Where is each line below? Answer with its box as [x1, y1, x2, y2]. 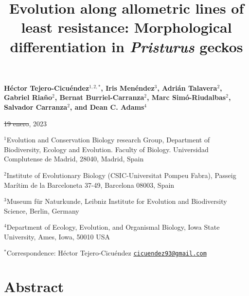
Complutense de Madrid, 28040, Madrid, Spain [4, 154, 144, 164]
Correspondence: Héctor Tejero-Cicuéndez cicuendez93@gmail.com [6, 248, 207, 258]
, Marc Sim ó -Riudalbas [147, 92, 226, 102]
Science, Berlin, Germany [4, 205, 79, 216]
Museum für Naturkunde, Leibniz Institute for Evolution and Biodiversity [6, 196, 227, 206]
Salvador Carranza [4, 101, 68, 112]
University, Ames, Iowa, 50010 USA [4, 231, 110, 241]
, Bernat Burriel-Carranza [54, 92, 144, 102]
